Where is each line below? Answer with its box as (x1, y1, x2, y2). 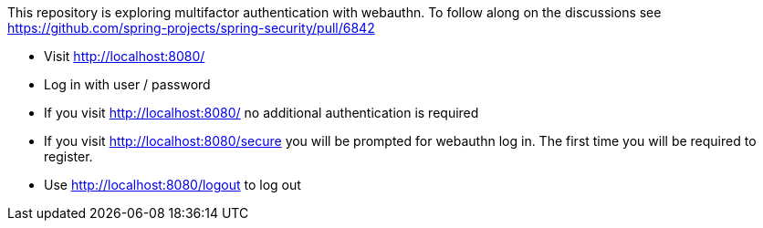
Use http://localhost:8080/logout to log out (44, 177, 301, 192)
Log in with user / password (44, 77, 211, 92)
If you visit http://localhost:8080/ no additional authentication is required (44, 105, 479, 120)
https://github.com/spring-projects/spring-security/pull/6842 (7, 20, 375, 36)
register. (44, 149, 93, 164)
